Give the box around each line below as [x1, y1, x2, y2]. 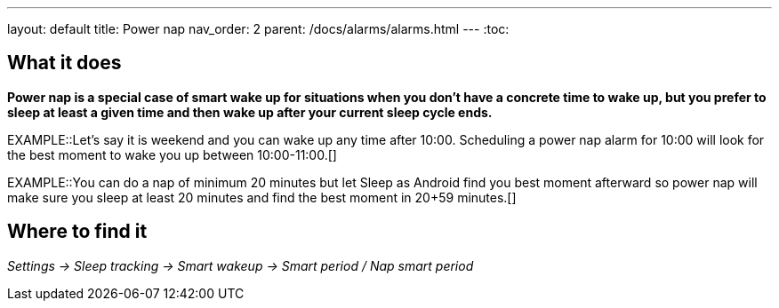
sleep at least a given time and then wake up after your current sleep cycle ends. [7, 104, 493, 120]
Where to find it [7, 220, 148, 243]
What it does [7, 51, 122, 75]
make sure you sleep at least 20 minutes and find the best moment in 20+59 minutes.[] [7, 189, 517, 205]
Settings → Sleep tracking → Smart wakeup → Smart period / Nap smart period [7, 257, 474, 273]
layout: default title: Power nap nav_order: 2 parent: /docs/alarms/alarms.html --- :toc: [7, 21, 510, 36]
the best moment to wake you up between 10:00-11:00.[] [7, 146, 337, 162]
